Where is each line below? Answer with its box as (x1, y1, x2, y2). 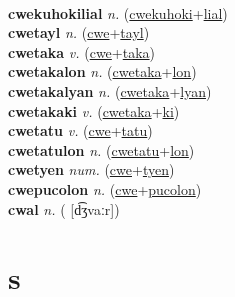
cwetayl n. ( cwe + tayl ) (8, 22, 150, 43)
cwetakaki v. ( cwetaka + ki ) (8, 100, 180, 121)
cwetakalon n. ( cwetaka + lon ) (8, 61, 197, 82)
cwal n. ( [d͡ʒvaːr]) (8, 198, 120, 219)
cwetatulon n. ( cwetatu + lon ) (8, 139, 195, 160)
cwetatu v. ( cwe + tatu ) (8, 120, 153, 141)
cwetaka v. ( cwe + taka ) (8, 41, 156, 62)
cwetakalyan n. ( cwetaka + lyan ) (8, 80, 212, 101)
